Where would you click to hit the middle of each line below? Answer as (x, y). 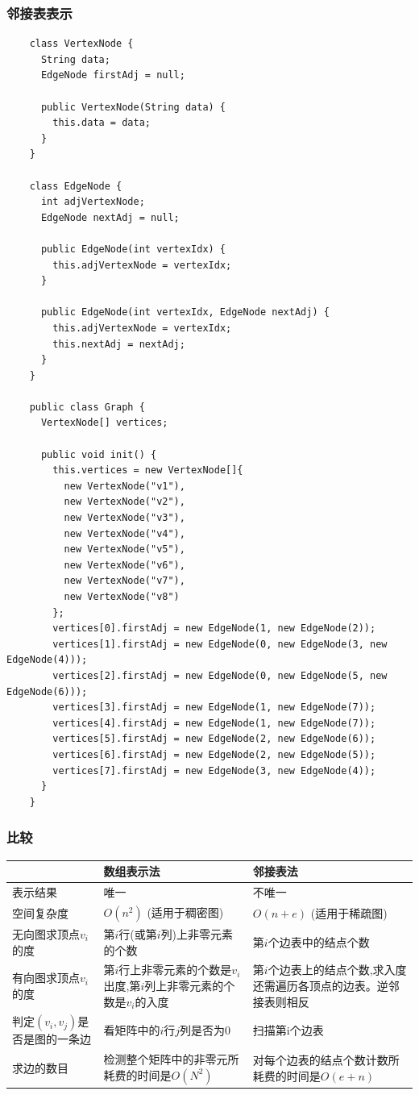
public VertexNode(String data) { (133, 107)
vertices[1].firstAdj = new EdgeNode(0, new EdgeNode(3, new (220, 644)
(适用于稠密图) (185, 912)
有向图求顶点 (46, 978)
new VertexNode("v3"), (124, 518)
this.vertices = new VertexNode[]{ (148, 470)
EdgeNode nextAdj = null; (110, 217)
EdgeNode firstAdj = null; (113, 75)
